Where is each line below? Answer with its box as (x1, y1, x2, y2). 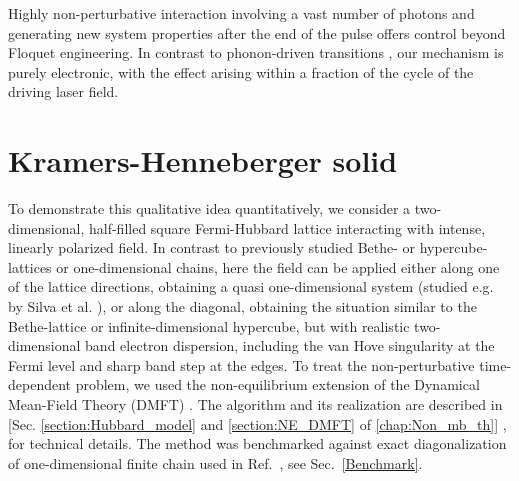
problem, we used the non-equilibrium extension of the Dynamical (75, 374, 480, 395)
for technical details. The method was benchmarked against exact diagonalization (8, 433, 507, 454)
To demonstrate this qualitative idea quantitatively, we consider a (8, 198, 411, 219)
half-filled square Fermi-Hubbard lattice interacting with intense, (88, 217, 486, 238)
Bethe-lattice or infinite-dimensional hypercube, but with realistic (8, 315, 410, 336)
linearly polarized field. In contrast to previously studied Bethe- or (8, 237, 416, 258)
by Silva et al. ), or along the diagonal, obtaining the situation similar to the (8, 296, 477, 317)
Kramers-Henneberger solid (8, 140, 398, 181)
